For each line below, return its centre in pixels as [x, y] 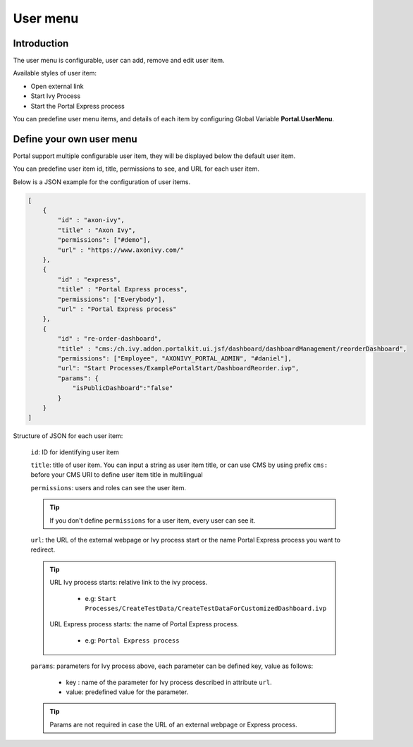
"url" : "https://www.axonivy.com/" [121, 250]
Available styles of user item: [55, 73]
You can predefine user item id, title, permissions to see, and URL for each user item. [136, 169]
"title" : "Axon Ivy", [97, 230]
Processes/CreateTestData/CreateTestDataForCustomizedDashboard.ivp [206, 608]
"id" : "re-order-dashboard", [110, 339]
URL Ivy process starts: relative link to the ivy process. [129, 583]
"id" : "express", [89, 279]
